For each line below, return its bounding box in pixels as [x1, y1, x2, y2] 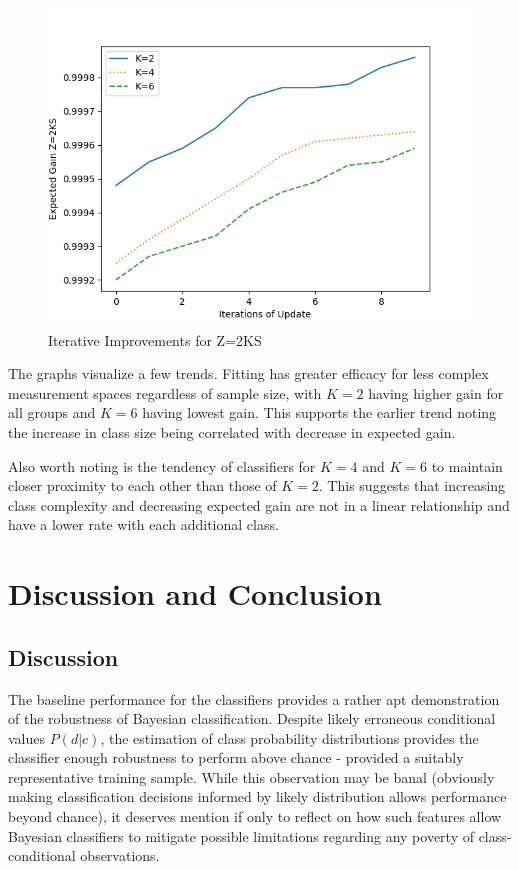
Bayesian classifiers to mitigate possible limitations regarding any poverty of [8, 825, 474, 846]
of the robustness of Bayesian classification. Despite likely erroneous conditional [8, 708, 496, 729]
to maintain [431, 455, 503, 476]
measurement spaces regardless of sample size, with [8, 382, 322, 403]
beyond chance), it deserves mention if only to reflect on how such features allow [8, 806, 502, 827]
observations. [80, 845, 160, 866]
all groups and [8, 402, 96, 423]
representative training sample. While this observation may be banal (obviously [8, 766, 495, 787]
